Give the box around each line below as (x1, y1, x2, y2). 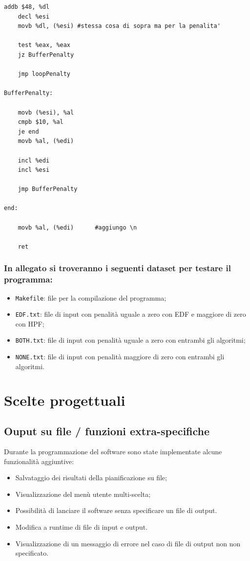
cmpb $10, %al (18, 118, 63, 126)
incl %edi (18, 157, 50, 164)
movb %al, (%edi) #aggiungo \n (18, 224, 137, 231)
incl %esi (18, 166, 50, 174)
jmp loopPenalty (18, 70, 71, 78)
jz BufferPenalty (18, 51, 74, 58)
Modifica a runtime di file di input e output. (15, 521, 148, 532)
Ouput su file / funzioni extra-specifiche (4, 423, 210, 439)
